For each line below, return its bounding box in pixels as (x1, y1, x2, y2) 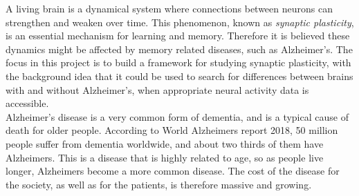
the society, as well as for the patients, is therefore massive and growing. (6, 177, 312, 191)
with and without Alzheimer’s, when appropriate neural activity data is (6, 82, 309, 97)
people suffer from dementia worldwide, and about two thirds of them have (6, 136, 324, 150)
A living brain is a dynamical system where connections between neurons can (6, 1, 333, 15)
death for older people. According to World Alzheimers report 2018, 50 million (6, 123, 338, 137)
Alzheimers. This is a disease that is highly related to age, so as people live (6, 150, 324, 164)
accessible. (6, 96, 49, 110)
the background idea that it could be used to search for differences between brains (6, 68, 353, 83)
